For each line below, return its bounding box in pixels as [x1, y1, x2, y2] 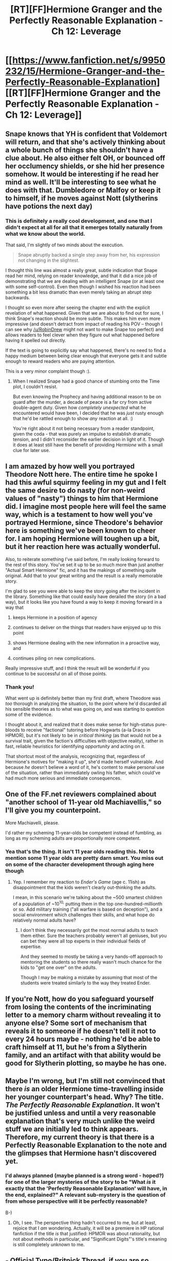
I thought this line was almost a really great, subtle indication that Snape [5, 267, 158, 273]
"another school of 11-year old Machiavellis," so [5, 798, 162, 807]
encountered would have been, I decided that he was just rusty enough [12, 410, 164, 416]
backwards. [5, 294, 30, 300]
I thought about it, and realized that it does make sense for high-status [5, 721, 154, 727]
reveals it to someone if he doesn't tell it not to [5, 1027, 157, 1036]
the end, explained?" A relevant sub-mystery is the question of [5, 1192, 166, 1199]
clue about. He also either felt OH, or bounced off [5, 153, 165, 163]
